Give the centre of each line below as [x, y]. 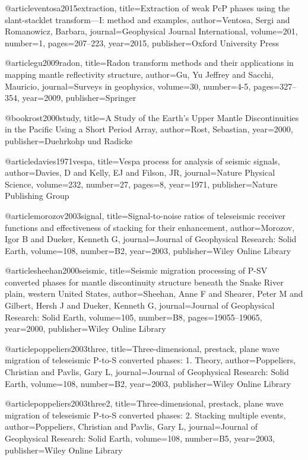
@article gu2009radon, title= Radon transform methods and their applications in [149, 63]
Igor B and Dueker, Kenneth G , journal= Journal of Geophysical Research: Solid [151, 239]
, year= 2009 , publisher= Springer [77, 98]
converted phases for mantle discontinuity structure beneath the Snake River [144, 282]
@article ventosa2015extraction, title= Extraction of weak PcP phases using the [147, 8]
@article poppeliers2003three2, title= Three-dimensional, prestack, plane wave [144, 403]
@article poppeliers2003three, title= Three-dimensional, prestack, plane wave [142, 348]
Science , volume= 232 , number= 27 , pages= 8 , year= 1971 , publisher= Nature [141, 184]
